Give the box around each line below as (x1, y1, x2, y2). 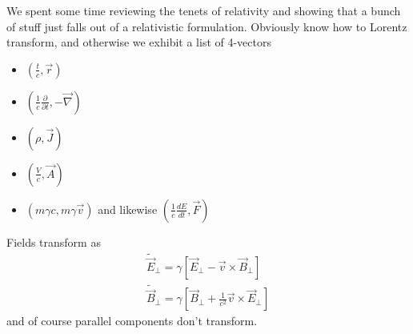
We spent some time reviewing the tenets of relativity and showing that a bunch (6, 2, 401, 18)
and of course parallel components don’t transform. (6, 312, 258, 329)
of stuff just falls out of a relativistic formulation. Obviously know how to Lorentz (6, 18, 407, 34)
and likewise (98, 200, 158, 217)
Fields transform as (6, 233, 101, 250)
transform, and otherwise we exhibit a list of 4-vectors (6, 34, 272, 50)
